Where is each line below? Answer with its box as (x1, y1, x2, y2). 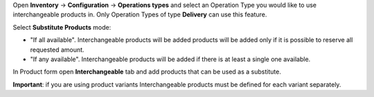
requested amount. (30, 45, 84, 54)
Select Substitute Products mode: (12, 23, 112, 31)
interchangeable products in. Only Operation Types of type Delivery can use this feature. (12, 10, 267, 19)
